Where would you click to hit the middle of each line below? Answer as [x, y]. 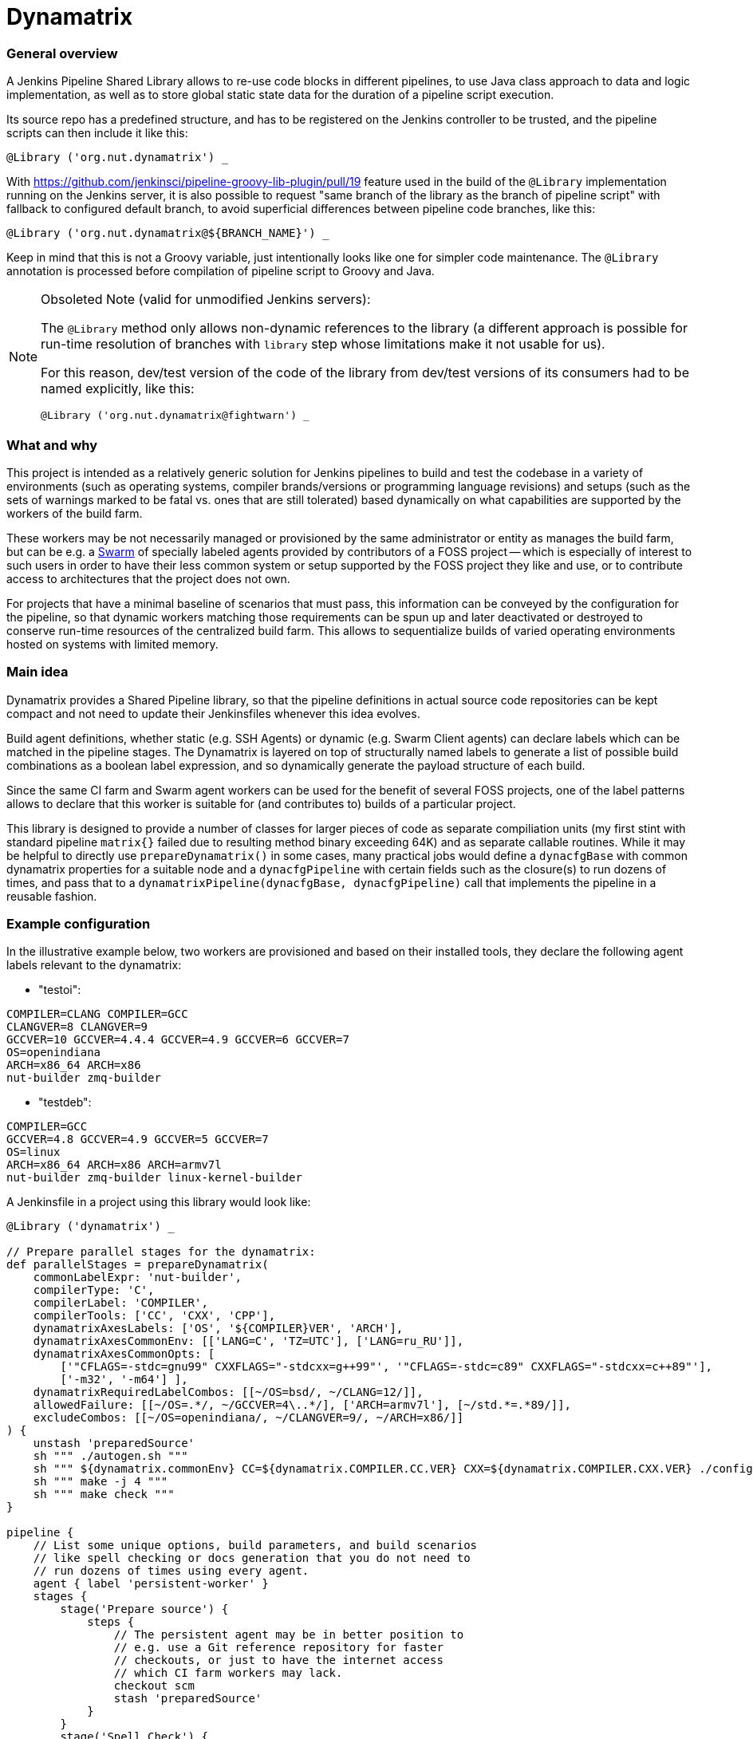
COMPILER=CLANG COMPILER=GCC [97, 1014]
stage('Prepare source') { [144, 1609]
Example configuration [79, 924]
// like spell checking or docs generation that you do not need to [252, 1558]
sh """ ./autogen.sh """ [110, 1456]
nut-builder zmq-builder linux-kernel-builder [154, 1178]
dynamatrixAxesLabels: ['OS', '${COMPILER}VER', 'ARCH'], [218, 1329]
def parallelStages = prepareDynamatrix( [138, 1265]
